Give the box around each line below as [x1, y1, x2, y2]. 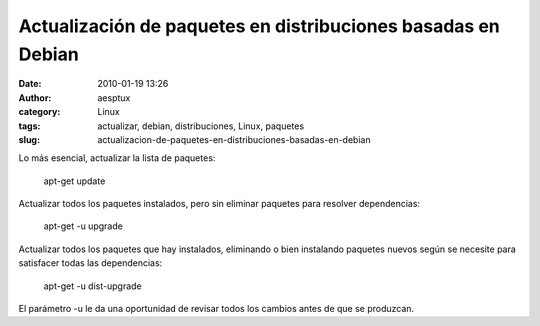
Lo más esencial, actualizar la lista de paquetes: [18, 152, 216, 164]
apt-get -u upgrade [43, 220, 124, 232]
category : [18, 106, 61, 118]
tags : [18, 120, 41, 132]
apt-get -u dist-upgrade [43, 280, 142, 292]
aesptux [97, 91, 131, 104]
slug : [18, 133, 40, 145]
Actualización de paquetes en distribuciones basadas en [18, 15, 500, 37]
